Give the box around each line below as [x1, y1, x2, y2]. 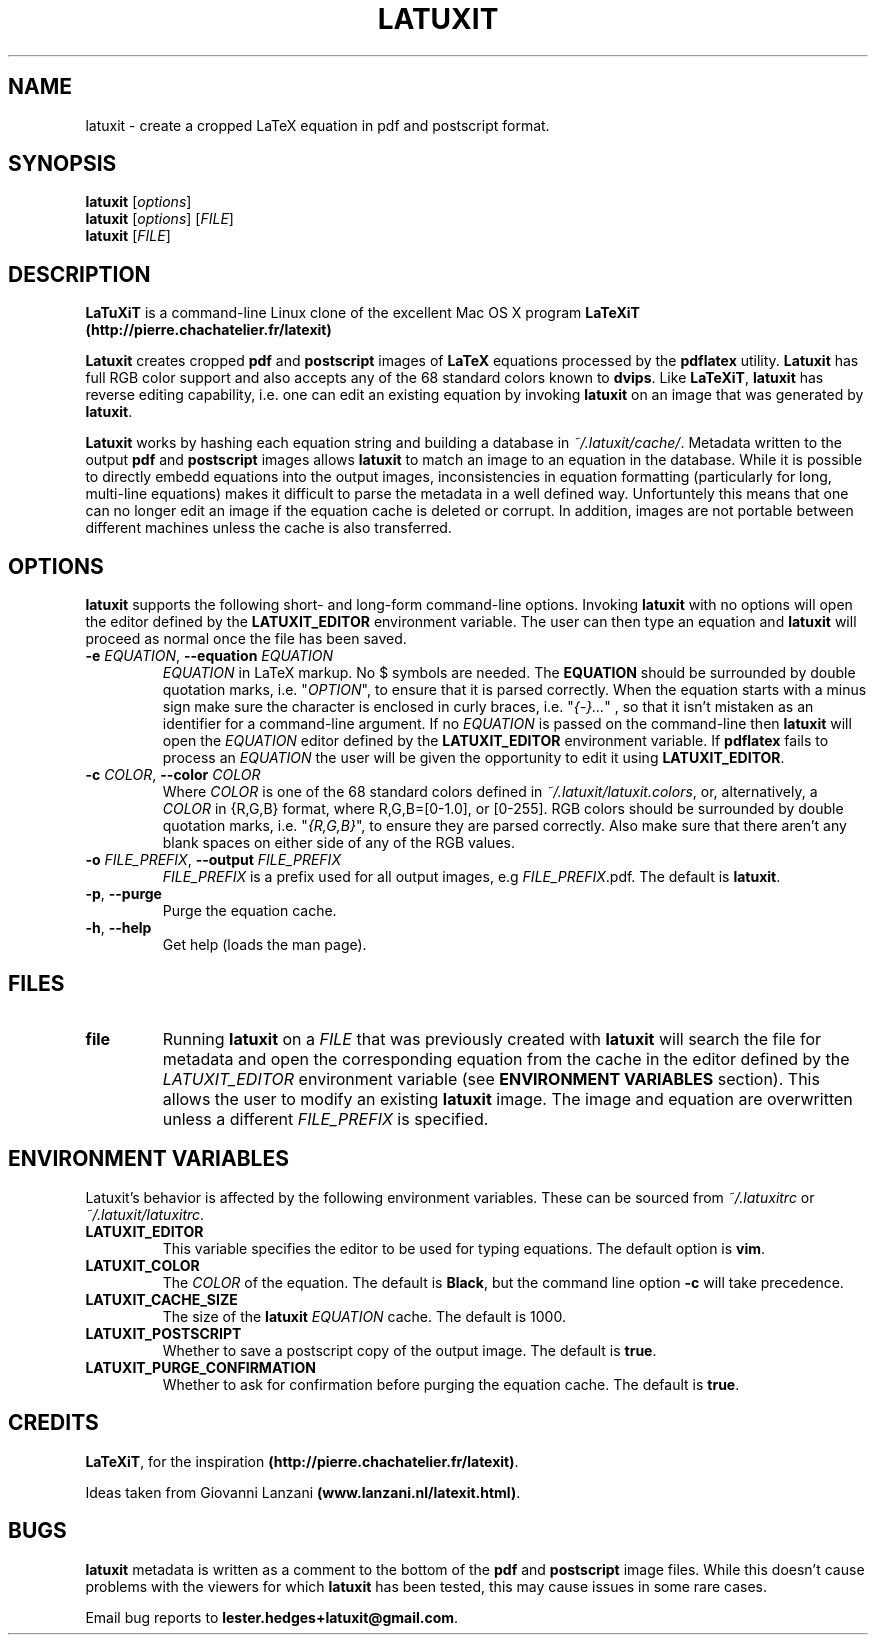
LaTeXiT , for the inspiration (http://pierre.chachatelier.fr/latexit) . [85, 1452, 519, 1470]
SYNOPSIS [8, 151, 117, 177]
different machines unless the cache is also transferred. [85, 519, 452, 537]
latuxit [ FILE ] [85, 227, 171, 245]
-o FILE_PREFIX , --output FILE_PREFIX [85, 851, 341, 869]
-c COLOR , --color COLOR [85, 766, 261, 784]
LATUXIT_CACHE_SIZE [85, 1290, 238, 1308]
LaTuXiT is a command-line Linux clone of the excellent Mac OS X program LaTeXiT [85, 304, 640, 322]
